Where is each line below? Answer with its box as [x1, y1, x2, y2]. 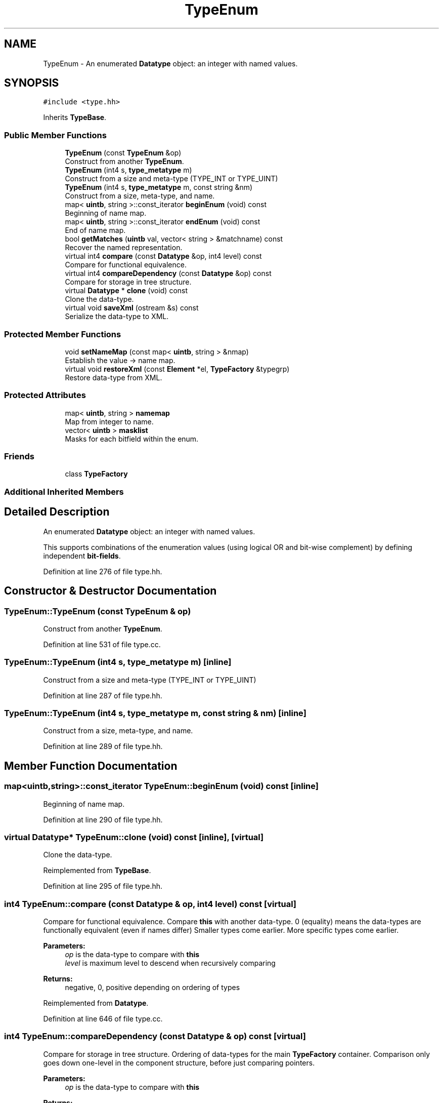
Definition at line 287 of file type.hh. [43, 691, 162, 700]
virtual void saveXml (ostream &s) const [65, 303, 199, 312]
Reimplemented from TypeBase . [43, 866, 151, 875]
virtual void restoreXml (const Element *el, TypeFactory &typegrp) [65, 364, 290, 373]
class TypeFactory [65, 469, 128, 479]
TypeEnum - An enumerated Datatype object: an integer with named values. [43, 59, 298, 68]
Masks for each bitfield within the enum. [65, 434, 199, 443]
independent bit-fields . [43, 551, 121, 560]
